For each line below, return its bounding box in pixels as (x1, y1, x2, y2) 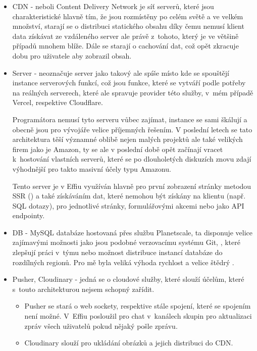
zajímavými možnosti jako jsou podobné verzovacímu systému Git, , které (12, 237, 240, 247)
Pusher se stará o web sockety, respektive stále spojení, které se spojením (24, 300, 251, 311)
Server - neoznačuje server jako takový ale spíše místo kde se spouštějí (12, 67, 229, 78)
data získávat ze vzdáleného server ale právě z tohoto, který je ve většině (12, 30, 239, 41)
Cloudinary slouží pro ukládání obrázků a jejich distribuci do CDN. (24, 337, 233, 348)
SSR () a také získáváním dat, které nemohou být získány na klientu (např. (12, 190, 246, 201)
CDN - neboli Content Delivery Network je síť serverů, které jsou (12, 1, 214, 11)
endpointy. (12, 210, 45, 221)
